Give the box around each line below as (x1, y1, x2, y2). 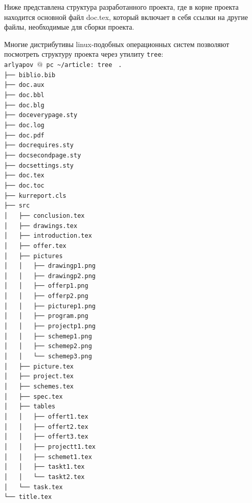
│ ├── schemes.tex (4, 383, 74, 391)
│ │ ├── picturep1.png (4, 302, 96, 310)
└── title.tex (4, 493, 52, 501)
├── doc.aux (4, 81, 44, 89)
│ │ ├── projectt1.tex (4, 443, 96, 450)
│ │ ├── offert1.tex (4, 413, 88, 420)
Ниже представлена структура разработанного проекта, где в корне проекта (4, 2, 239, 12)
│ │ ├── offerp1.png (4, 282, 88, 290)
